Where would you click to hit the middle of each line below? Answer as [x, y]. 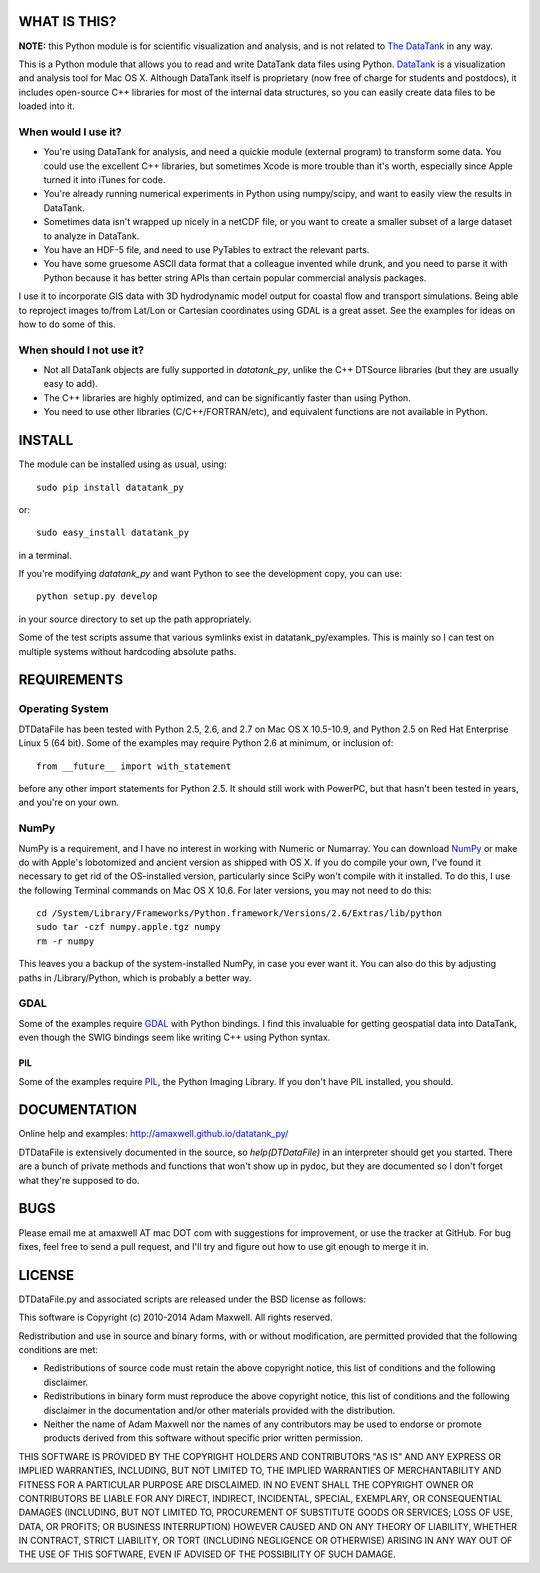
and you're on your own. [69, 802]
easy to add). [71, 384]
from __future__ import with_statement [134, 766]
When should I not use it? [81, 350]
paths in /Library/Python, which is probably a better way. [135, 977]
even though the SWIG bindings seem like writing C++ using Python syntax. [174, 1037]
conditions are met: [58, 1349]
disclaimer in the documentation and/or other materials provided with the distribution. [219, 1410]
